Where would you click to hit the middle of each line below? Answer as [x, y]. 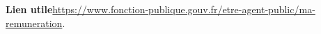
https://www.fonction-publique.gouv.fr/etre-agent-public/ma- [184, 9]
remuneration [34, 23]
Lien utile [29, 9]
